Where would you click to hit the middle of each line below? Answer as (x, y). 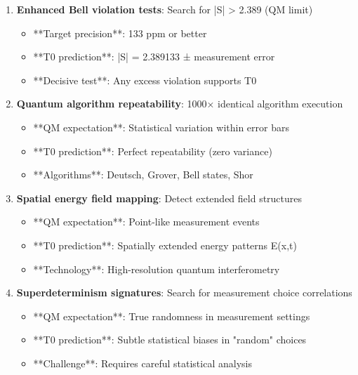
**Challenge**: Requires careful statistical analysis (142, 363)
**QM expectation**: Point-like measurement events (146, 222)
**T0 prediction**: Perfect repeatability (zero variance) (153, 151)
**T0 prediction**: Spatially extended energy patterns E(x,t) (165, 245)
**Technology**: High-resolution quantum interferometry (157, 269)
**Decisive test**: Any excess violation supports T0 (145, 80)
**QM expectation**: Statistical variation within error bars (161, 127)
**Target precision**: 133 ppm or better (120, 33)
